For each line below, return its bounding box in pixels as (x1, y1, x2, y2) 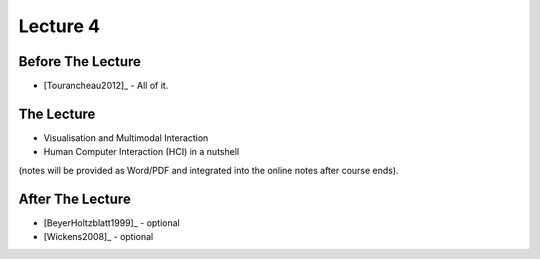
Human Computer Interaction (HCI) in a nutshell (43, 146, 240, 158)
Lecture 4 (18, 15, 100, 37)
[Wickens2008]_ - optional (43, 231, 154, 243)
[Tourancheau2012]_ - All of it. (43, 80, 169, 92)
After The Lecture (18, 190, 132, 207)
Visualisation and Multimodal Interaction (43, 131, 209, 144)
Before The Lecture (18, 53, 142, 70)
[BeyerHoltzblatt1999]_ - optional (43, 216, 180, 229)
